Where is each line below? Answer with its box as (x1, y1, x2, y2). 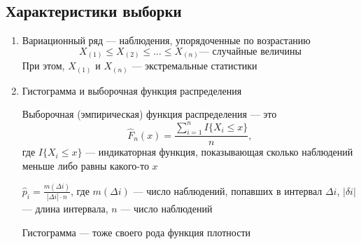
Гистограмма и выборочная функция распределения (22, 83, 242, 97)
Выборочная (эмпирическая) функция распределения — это (22, 107, 277, 121)
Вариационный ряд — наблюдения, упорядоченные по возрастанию (22, 33, 311, 48)
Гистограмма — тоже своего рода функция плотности (22, 224, 251, 239)
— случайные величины (199, 46, 302, 57)
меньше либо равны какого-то (22, 158, 149, 172)
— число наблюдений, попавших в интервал (133, 183, 323, 198)
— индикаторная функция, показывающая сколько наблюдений (85, 144, 353, 159)
